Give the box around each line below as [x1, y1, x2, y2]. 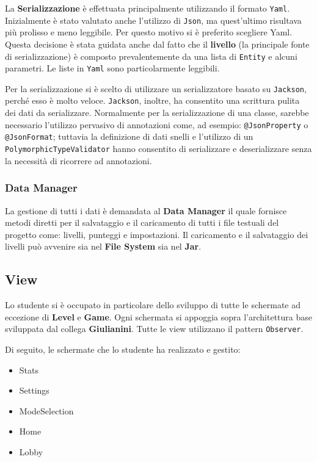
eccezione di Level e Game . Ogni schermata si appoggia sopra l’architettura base [5, 310, 312, 323]
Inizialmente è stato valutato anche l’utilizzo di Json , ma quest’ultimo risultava [5, 13, 302, 26]
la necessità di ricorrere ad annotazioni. [5, 154, 152, 167]
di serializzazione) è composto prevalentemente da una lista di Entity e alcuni [5, 49, 297, 62]
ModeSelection [19, 404, 74, 417]
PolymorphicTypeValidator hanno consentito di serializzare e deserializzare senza [5, 142, 312, 155]
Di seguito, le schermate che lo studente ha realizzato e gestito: [5, 342, 241, 355]
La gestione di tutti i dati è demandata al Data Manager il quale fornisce [5, 204, 287, 217]
